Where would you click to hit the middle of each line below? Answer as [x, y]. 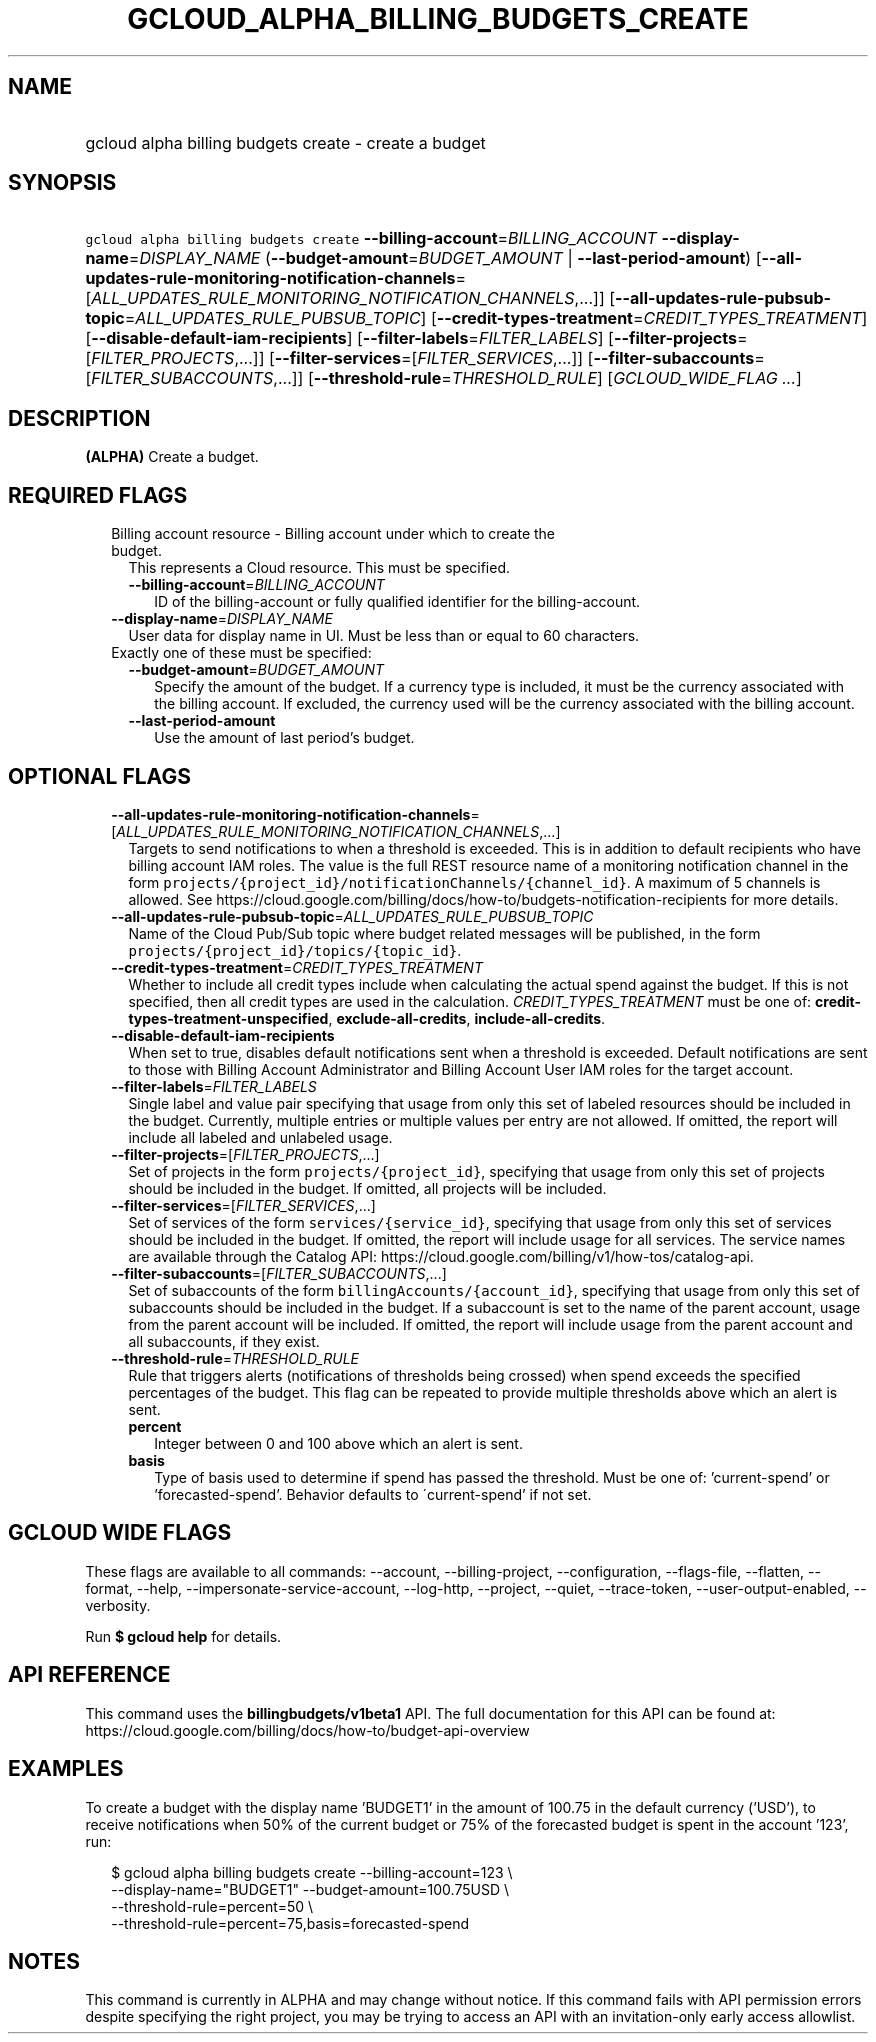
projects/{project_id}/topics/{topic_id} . [295, 950]
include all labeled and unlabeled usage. [260, 1137]
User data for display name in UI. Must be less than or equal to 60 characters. [384, 636]
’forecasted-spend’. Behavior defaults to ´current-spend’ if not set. [373, 1494]
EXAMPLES [66, 1769]
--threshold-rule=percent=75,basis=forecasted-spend [290, 1923]
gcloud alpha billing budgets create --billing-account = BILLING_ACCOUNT [371, 238]
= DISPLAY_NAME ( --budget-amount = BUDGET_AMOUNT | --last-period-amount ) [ [445, 258]
